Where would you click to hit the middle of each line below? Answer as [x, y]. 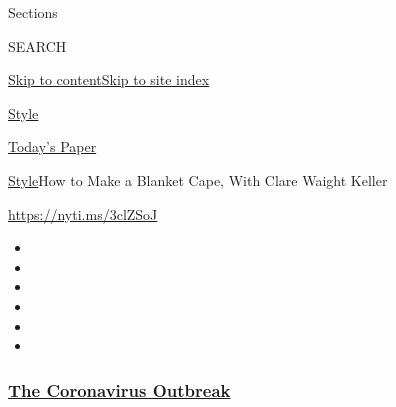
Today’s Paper [52, 146]
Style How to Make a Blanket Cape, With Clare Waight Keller [198, 179]
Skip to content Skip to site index [109, 79]
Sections [33, 12]
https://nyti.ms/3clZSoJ [83, 213]
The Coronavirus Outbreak [119, 389]
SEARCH [37, 45]
